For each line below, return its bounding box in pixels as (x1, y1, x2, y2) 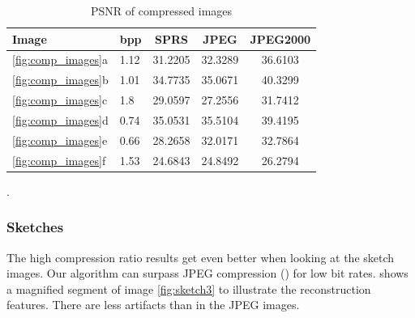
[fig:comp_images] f (12, 151, 106, 168)
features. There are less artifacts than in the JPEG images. (6, 296, 300, 313)
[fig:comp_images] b (12, 71, 109, 88)
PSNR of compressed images (91, 2, 233, 19)
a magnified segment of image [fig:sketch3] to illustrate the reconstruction (6, 280, 371, 297)
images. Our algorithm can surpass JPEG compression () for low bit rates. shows (6, 265, 409, 282)
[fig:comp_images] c (12, 91, 108, 108)
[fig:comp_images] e (12, 131, 108, 148)
